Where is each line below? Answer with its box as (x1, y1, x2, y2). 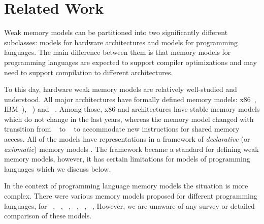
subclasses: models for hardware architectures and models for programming (4, 37, 238, 47)
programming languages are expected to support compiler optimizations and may (4, 56, 257, 67)
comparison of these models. (4, 210, 92, 221)
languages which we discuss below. (4, 163, 111, 174)
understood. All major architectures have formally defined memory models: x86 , (4, 93, 256, 104)
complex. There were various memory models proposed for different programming (4, 190, 257, 201)
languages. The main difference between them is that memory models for (4, 47, 231, 57)
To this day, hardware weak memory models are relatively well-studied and (4, 84, 237, 94)
